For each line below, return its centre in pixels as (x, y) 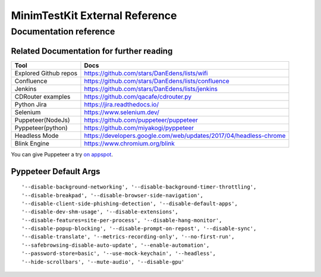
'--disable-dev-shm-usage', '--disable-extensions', (100, 212)
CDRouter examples (43, 96)
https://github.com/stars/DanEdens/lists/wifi (146, 73)
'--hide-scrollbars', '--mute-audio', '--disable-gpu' (103, 262)
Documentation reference (63, 32)
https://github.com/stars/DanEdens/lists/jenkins (151, 89)
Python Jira (31, 104)
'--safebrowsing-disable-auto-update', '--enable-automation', (116, 245)
